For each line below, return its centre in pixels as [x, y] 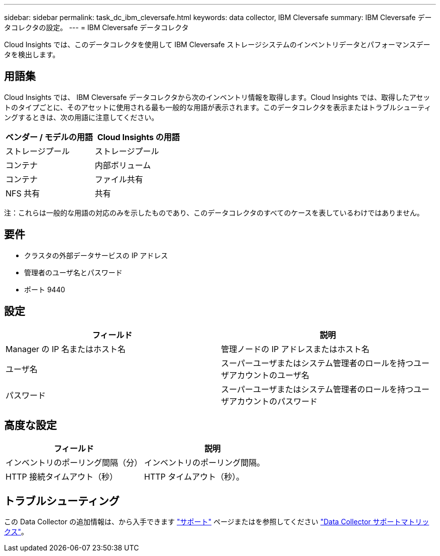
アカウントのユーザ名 [269, 375]
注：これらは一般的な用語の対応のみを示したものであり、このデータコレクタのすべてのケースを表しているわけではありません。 [214, 212]
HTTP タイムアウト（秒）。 [194, 477]
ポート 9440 [45, 289]
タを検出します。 [32, 54]
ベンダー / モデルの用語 [49, 137]
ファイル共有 [119, 179]
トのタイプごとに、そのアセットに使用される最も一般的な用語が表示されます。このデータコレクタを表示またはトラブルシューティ [218, 107]
